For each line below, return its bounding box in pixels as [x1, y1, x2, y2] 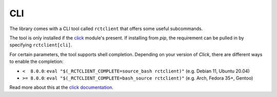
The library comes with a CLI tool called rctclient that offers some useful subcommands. [9, 26, 203, 32]
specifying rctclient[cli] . [9, 42, 72, 48]
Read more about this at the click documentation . [9, 84, 114, 90]
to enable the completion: [9, 59, 64, 65]
